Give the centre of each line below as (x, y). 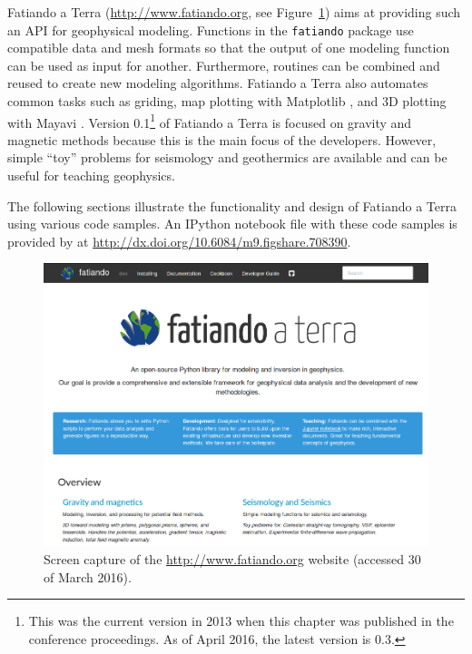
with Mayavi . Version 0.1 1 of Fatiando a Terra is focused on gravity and (210, 121)
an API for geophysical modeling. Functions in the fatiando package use (211, 29)
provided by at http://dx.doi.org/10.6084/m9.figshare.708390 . (179, 241)
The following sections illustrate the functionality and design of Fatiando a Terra (232, 205)
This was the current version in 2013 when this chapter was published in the (241, 621)
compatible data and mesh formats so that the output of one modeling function (229, 48)
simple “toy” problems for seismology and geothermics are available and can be (227, 157)
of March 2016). (88, 576)
